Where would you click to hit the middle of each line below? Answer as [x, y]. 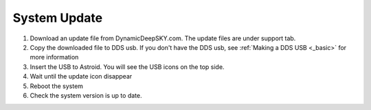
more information [54, 57]
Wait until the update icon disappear [81, 77]
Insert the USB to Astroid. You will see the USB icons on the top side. [127, 67]
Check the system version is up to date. [86, 95]
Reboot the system [57, 86]
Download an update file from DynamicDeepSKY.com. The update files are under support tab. [163, 38]
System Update [58, 18]
